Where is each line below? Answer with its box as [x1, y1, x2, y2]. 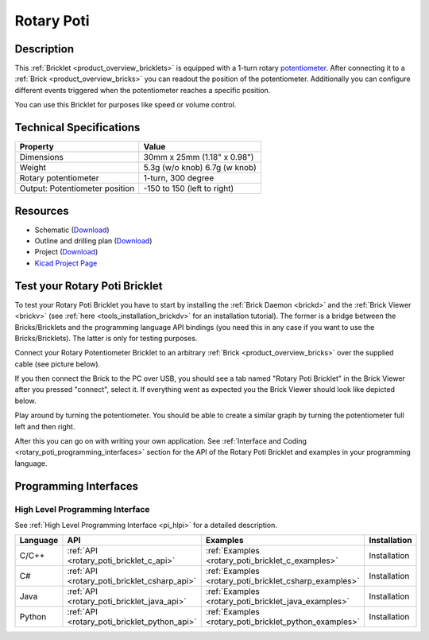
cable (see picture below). [14, 359, 101, 369]
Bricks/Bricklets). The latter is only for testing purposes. [14, 333, 198, 343]
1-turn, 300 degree [143, 173, 214, 184]
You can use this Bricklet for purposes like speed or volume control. [14, 100, 237, 110]
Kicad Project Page [34, 258, 98, 268]
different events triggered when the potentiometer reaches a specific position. [14, 85, 271, 95]
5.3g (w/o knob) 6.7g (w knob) [143, 162, 257, 173]
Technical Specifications [14, 121, 141, 134]
